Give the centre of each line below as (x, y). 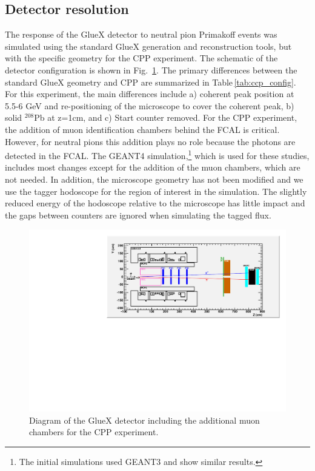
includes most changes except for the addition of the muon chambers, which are (153, 167)
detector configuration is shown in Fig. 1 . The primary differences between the (151, 69)
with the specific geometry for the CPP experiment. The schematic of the (141, 58)
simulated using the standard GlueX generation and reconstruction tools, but (148, 46)
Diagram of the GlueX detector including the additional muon (144, 420)
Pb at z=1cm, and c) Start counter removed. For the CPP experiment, (166, 117)
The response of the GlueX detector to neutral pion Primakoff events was (141, 34)
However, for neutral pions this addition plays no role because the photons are (150, 141)
